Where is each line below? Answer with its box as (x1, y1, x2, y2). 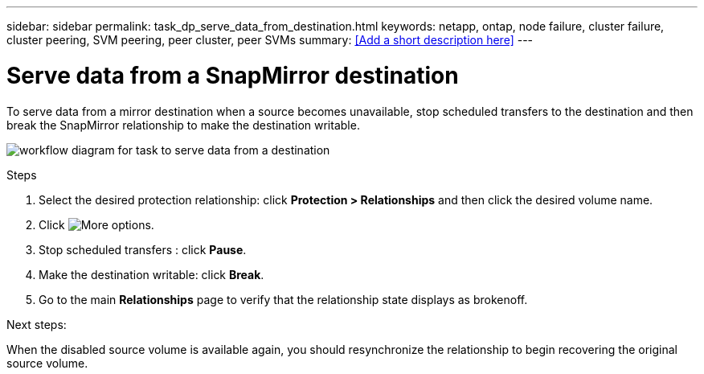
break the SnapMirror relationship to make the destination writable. (6, 117, 360, 132)
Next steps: (6, 317, 67, 331)
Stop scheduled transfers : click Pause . (39, 242, 247, 257)
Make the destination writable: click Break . (39, 267, 264, 282)
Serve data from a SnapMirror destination (6, 61, 459, 89)
